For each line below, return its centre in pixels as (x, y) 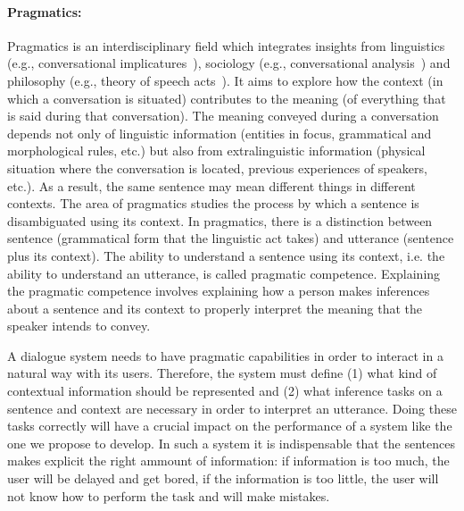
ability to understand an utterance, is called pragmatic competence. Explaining (224, 273)
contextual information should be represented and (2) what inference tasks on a (225, 391)
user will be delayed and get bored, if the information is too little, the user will (223, 478)
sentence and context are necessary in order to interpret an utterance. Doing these (232, 408)
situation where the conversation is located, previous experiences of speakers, (217, 168)
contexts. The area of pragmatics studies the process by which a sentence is (213, 203)
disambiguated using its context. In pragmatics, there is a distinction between (220, 220)
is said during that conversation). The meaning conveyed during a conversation (223, 116)
